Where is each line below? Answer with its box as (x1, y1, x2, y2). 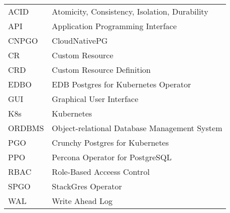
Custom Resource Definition (52, 64, 151, 75)
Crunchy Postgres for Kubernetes (52, 137, 169, 148)
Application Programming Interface (52, 20, 177, 32)
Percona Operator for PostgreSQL (52, 151, 172, 163)
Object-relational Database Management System (52, 122, 222, 134)
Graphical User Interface (52, 93, 139, 104)
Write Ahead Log (52, 195, 113, 206)
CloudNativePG (52, 35, 108, 46)
